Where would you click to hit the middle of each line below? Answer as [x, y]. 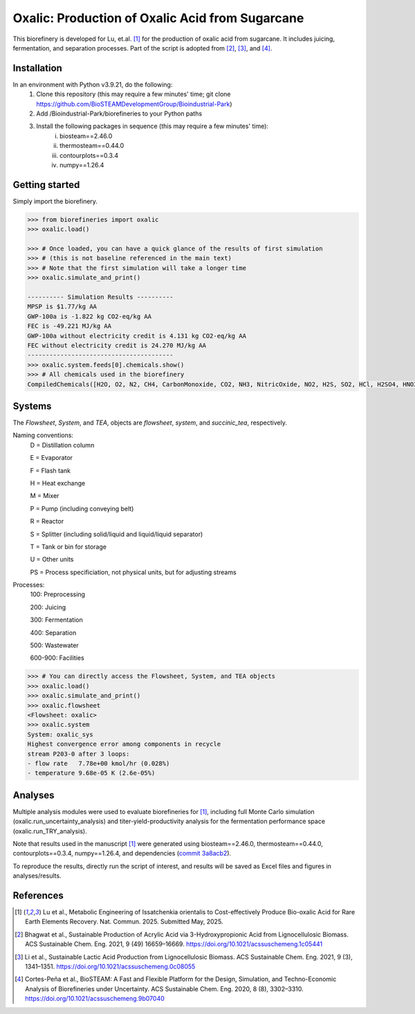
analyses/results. [37, 876]
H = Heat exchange [58, 483]
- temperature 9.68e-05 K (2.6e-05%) [91, 773]
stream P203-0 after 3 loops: [79, 754]
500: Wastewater [54, 645]
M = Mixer [45, 496]
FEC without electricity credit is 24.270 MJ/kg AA [117, 345]
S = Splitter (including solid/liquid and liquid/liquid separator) [117, 534]
